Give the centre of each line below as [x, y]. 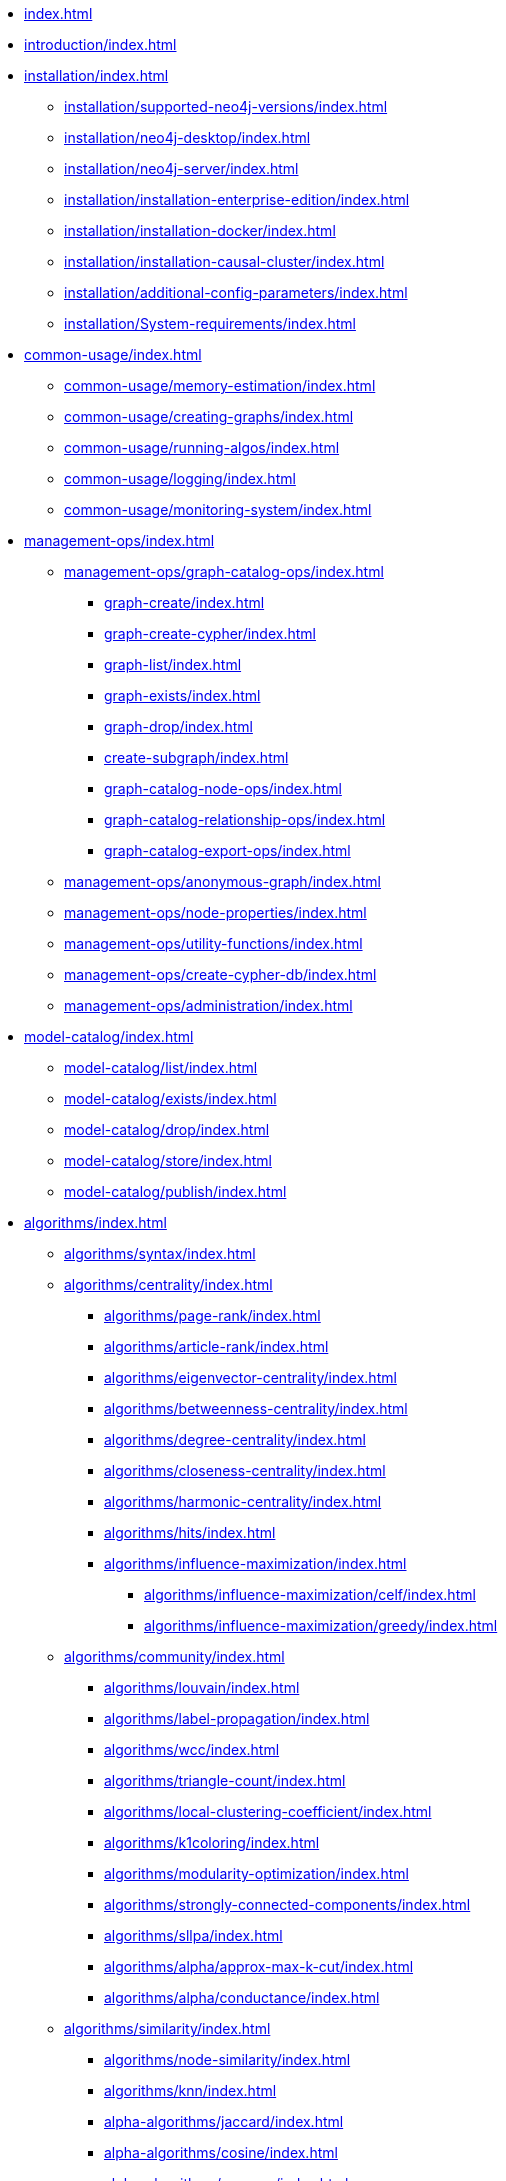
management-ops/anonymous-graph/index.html [222, 881]
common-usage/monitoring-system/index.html [218, 509]
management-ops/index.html [119, 540]
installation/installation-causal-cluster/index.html [224, 261]
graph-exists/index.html [182, 695]
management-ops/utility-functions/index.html [213, 943]
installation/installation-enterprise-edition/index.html [237, 199]
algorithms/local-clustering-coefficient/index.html [268, 1811]
